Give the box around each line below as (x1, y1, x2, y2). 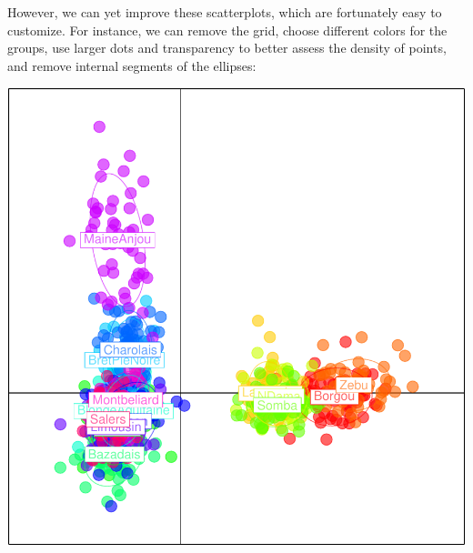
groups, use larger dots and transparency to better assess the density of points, (7, 38, 447, 57)
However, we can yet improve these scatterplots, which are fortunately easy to (7, 3, 442, 21)
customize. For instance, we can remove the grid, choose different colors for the (7, 20, 448, 39)
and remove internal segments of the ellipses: (7, 55, 257, 75)
